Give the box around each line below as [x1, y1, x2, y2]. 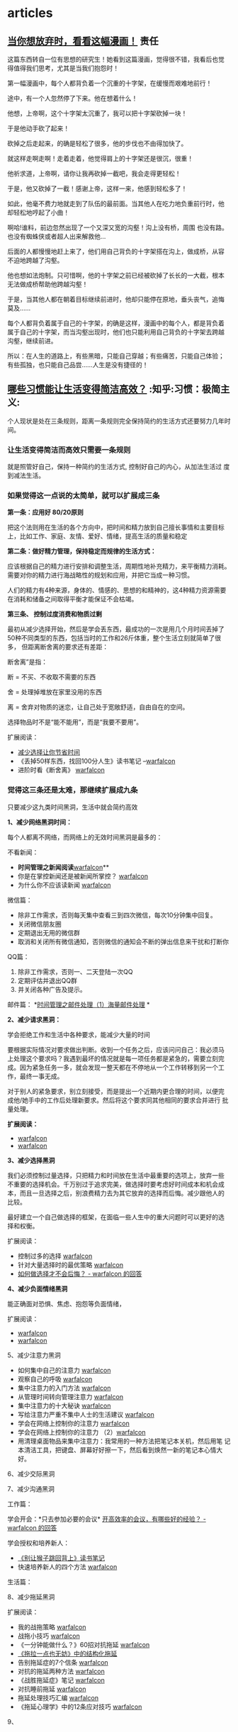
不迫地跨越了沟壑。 [7, 256, 64, 264]
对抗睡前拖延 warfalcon [17, 1685, 86, 1693]
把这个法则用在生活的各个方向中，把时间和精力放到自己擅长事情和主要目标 [7, 523, 225, 532]
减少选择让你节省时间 [17, 748, 80, 757]
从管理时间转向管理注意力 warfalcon [17, 1392, 124, 1400]
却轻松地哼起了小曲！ [7, 208, 69, 217]
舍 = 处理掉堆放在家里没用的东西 [7, 688, 103, 696]
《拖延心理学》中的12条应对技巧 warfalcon [17, 1702, 142, 1711]
